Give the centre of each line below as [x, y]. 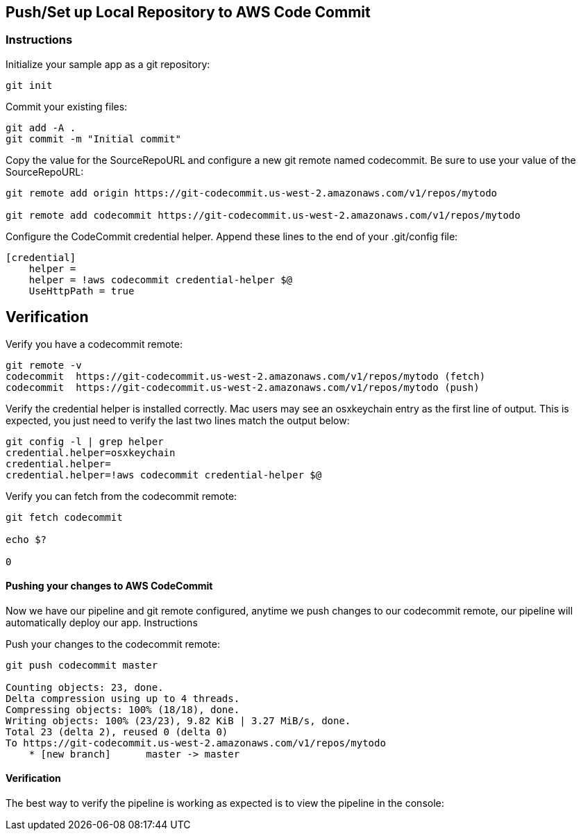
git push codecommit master [82, 665]
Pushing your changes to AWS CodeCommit [109, 586]
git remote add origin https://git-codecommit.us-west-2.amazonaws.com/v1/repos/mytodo [252, 193]
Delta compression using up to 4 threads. [123, 698]
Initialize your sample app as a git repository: [108, 64]
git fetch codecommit [64, 517]
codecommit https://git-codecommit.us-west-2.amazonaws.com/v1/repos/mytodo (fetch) [246, 376]
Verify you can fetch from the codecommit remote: [121, 496]
